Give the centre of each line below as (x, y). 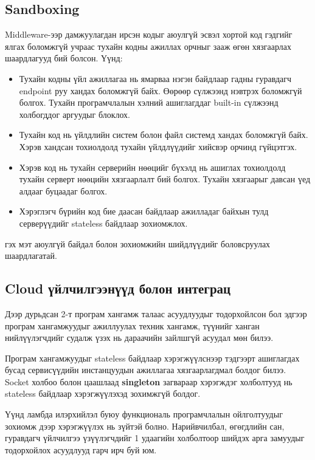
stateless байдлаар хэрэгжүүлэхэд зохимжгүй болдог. (103, 393)
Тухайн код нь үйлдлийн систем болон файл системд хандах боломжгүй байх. (164, 135)
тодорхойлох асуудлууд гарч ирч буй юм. (81, 449)
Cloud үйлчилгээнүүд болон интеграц (118, 288)
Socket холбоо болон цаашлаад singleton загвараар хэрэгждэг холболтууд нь (149, 381)
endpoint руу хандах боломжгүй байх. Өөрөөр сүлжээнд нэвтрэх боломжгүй (161, 90)
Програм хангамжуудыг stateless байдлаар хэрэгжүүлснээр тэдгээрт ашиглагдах (152, 358)
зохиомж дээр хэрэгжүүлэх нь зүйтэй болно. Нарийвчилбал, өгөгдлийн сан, (145, 426)
